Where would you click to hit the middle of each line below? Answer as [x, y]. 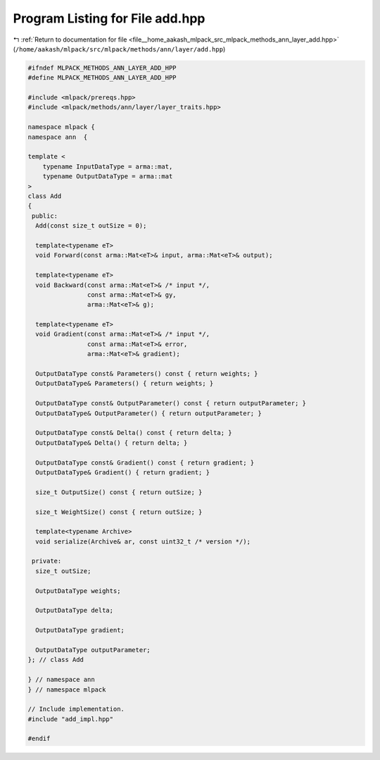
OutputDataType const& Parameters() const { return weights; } [147, 374]
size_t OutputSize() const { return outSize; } [119, 492]
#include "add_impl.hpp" [71, 719]
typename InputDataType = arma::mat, [108, 166]
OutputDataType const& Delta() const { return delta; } [134, 433]
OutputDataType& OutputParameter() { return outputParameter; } [148, 413]
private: [47, 561]
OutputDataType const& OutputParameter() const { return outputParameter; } [171, 403]
